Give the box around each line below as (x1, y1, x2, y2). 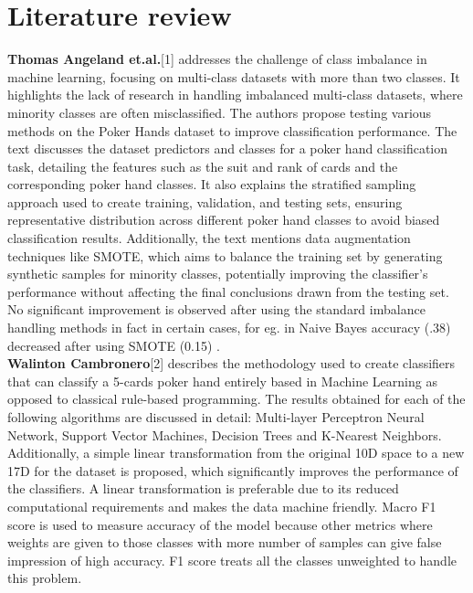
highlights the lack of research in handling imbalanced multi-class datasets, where (7, 85, 463, 104)
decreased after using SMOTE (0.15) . (7, 335, 220, 355)
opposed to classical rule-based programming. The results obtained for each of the (7, 389, 466, 408)
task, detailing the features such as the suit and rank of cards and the (7, 156, 398, 175)
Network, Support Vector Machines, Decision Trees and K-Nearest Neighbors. (7, 425, 442, 444)
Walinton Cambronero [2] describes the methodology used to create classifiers (7, 354, 456, 373)
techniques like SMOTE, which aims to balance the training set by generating (7, 246, 443, 265)
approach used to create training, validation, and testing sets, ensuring (7, 192, 403, 211)
